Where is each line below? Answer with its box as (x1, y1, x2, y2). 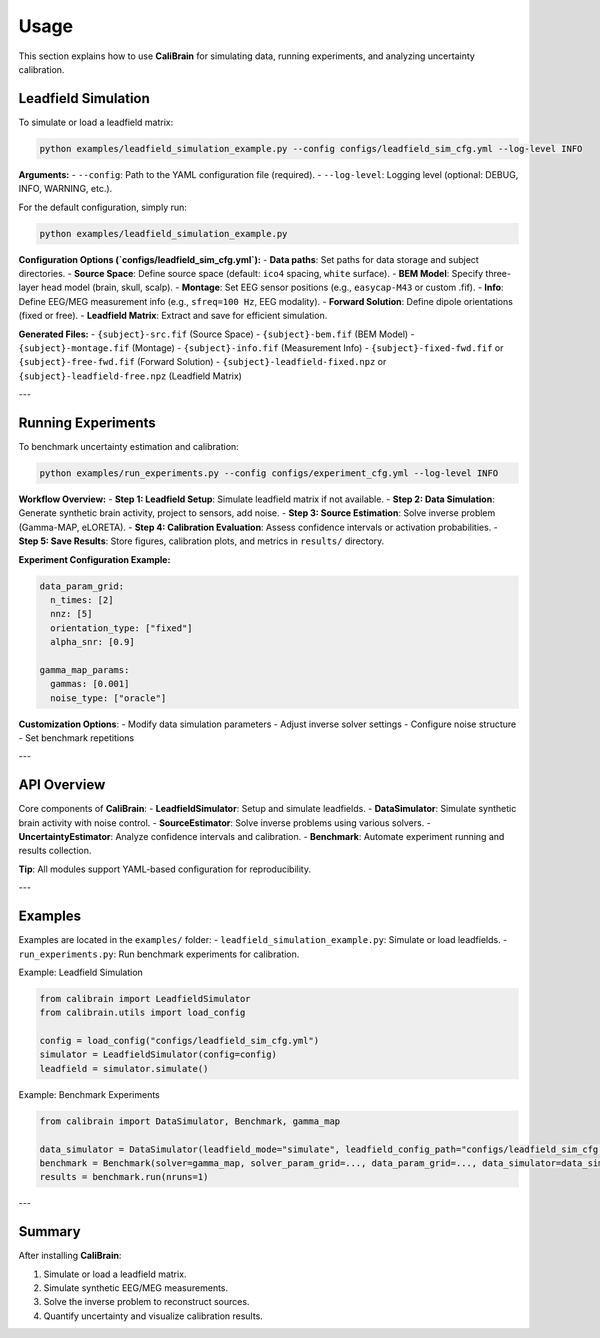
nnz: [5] (50, 608, 93, 620)
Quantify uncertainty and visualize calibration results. (43, 1310, 264, 1322)
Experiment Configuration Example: (18, 553, 171, 565)
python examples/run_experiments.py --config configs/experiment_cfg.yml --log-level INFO (39, 467, 499, 479)
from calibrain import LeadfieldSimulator (39, 993, 251, 1004)
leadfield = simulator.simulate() (39, 1063, 209, 1074)
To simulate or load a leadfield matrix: (18, 116, 174, 128)
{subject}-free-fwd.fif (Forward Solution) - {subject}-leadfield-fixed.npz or (18, 356, 387, 368)
